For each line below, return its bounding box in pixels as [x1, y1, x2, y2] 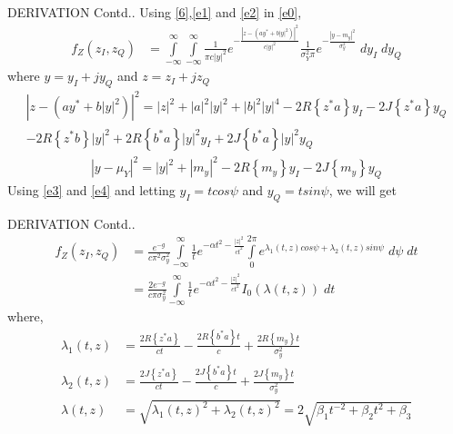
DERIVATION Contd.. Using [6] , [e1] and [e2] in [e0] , [7, 3, 302, 21]
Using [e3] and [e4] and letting [7, 180, 176, 199]
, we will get [328, 180, 397, 199]
